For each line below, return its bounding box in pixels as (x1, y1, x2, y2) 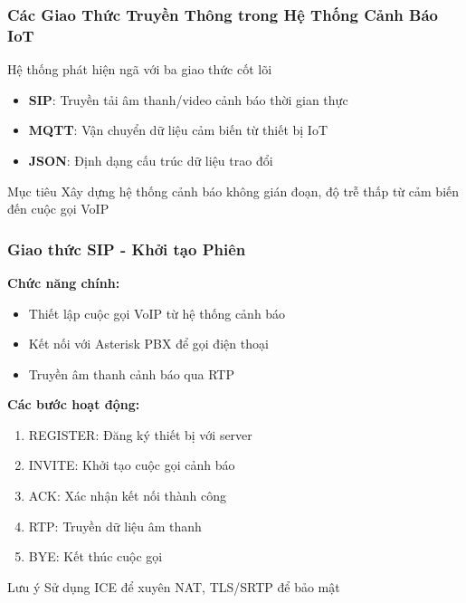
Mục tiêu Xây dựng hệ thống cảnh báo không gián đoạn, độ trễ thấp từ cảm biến (7, 181, 460, 200)
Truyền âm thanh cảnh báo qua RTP (28, 364, 234, 383)
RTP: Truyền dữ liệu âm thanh (28, 516, 202, 535)
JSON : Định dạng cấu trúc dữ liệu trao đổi (28, 150, 273, 169)
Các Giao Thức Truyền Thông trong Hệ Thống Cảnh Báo (7, 3, 439, 25)
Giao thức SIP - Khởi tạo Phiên (7, 237, 246, 260)
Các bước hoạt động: (7, 395, 140, 414)
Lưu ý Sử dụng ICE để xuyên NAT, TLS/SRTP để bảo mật (7, 577, 340, 596)
